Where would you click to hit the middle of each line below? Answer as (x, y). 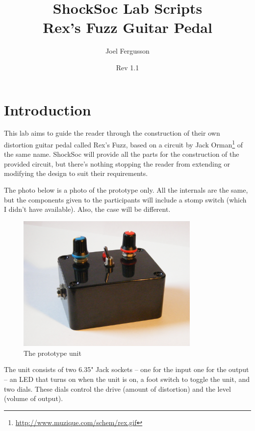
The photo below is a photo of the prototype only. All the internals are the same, (126, 190)
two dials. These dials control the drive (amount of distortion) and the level (117, 388)
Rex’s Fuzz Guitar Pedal (127, 27)
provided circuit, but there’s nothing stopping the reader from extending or (117, 163)
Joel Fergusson (127, 51)
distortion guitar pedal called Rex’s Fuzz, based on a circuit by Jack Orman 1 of (124, 144)
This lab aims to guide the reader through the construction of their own (112, 133)
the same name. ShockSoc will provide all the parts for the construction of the (122, 154)
